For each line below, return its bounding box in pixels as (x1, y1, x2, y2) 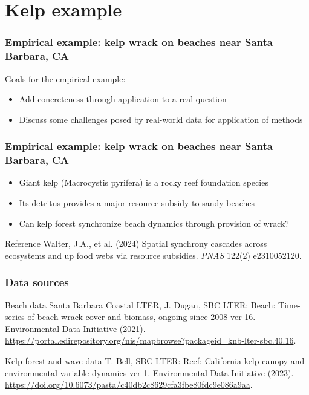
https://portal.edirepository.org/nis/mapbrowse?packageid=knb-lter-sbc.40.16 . (5, 334, 296, 347)
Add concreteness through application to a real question (19, 93, 227, 105)
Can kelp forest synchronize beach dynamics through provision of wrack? (19, 217, 289, 229)
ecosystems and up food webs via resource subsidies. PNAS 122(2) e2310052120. (5, 249, 302, 261)
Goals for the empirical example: (5, 72, 126, 85)
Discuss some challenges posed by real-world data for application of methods (19, 113, 303, 125)
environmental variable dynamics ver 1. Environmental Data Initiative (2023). (5, 366, 294, 379)
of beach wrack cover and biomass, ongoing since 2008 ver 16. (27, 310, 256, 323)
